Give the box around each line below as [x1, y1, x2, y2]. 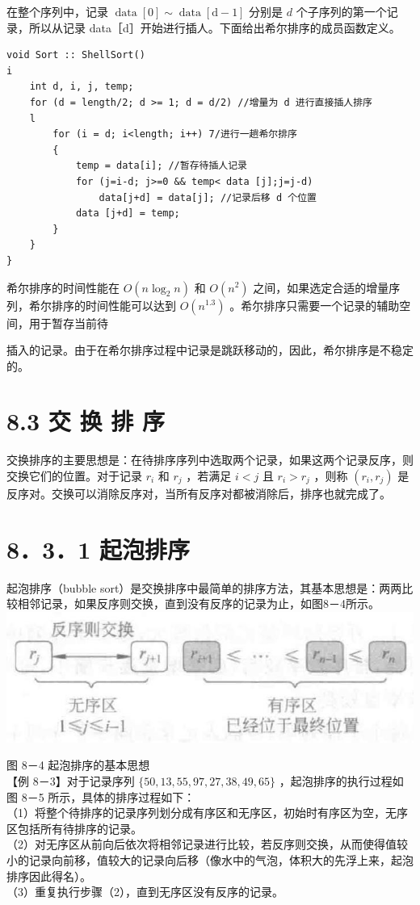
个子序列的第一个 [296, 3, 387, 19]
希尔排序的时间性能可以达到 [28, 296, 176, 313]
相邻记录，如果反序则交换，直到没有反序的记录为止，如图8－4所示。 [17, 595, 380, 612]
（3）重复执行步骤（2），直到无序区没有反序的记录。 [6, 883, 283, 900]
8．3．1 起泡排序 [6, 532, 191, 565]
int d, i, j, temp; [29, 81, 134, 93]
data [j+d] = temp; [75, 207, 180, 220]
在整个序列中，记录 [6, 3, 108, 19]
